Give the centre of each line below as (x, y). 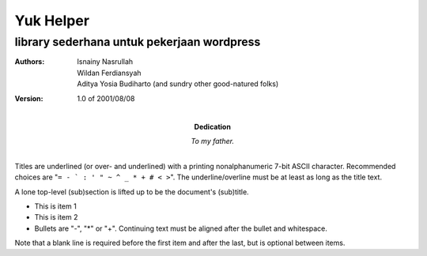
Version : (29, 98)
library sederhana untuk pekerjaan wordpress (138, 42)
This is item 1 (55, 206)
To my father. (213, 141)
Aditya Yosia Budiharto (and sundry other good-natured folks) (178, 84)
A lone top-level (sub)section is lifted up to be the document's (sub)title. (132, 192)
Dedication (212, 126)
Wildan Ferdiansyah (109, 73)
